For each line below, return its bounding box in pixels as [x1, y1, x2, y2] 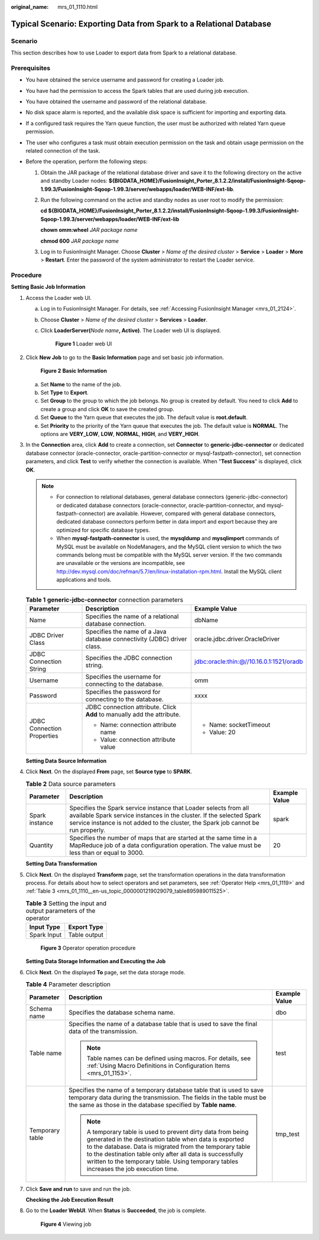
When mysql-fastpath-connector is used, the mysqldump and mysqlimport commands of [56, 535, 279, 542]
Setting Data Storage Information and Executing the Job [25, 958, 166, 965]
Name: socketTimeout [209, 721, 271, 729]
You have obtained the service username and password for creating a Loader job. [25, 76, 224, 83]
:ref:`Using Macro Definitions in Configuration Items [86, 1061, 230, 1070]
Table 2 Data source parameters [25, 780, 116, 788]
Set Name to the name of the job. [40, 380, 122, 387]
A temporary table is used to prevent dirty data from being [86, 1128, 249, 1136]
